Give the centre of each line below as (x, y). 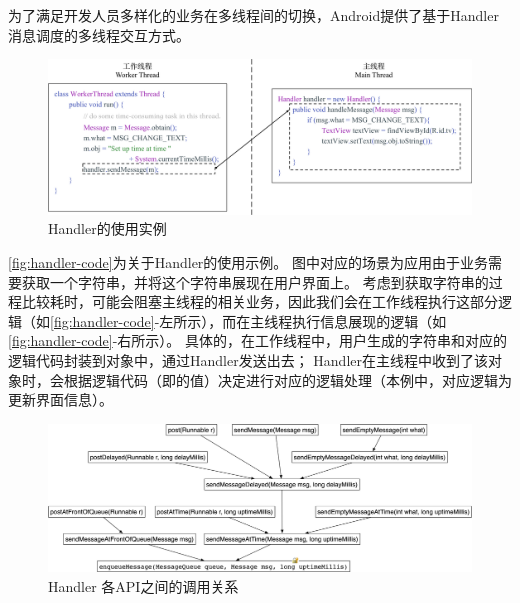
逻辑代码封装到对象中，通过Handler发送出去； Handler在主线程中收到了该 (248, 360)
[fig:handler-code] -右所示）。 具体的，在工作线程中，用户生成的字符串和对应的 (258, 340)
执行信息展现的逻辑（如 (369, 320)
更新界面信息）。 (60, 399)
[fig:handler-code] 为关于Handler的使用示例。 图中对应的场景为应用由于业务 (248, 262)
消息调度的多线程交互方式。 (99, 34)
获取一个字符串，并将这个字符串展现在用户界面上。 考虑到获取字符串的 (255, 281)
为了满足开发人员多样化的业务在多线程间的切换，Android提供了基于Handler (253, 15)
